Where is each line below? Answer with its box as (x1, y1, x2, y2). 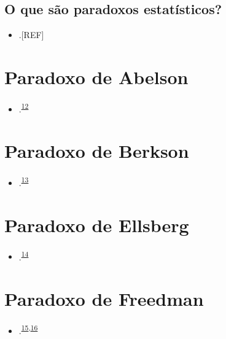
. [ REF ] (18, 28, 44, 41)
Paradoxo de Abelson (4, 64, 189, 89)
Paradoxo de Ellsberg (4, 212, 189, 237)
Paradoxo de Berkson (4, 138, 189, 163)
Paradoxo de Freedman (4, 286, 204, 311)
